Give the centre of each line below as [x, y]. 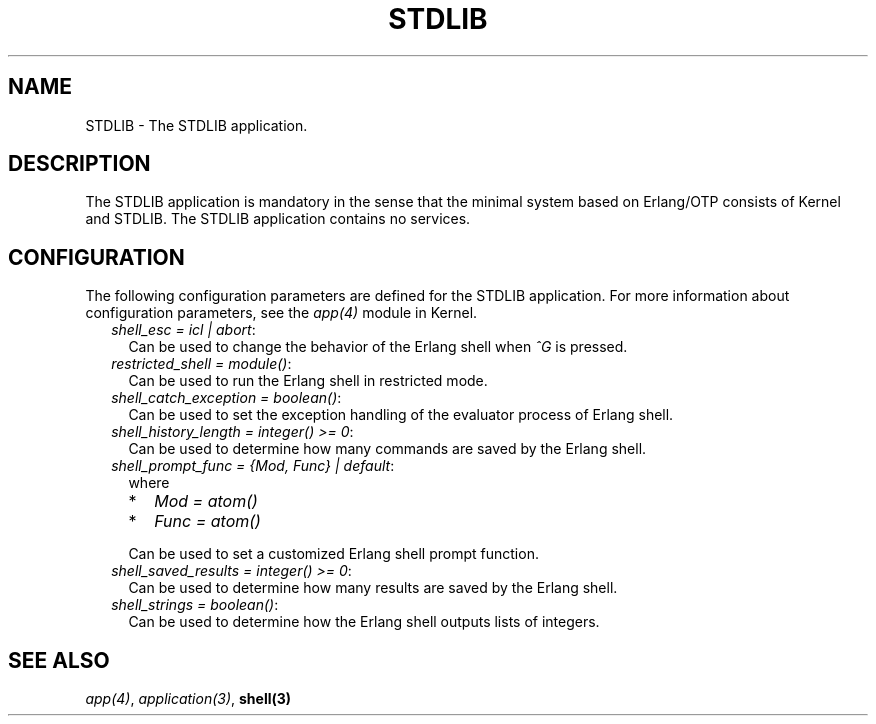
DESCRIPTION [79, 164]
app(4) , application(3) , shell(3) [188, 699]
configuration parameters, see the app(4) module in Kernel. [281, 313]
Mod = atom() [206, 501]
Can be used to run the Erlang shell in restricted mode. [308, 381]
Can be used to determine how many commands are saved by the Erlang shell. [387, 449]
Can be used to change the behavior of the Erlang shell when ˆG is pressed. [378, 347]
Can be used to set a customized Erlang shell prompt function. [333, 554]
